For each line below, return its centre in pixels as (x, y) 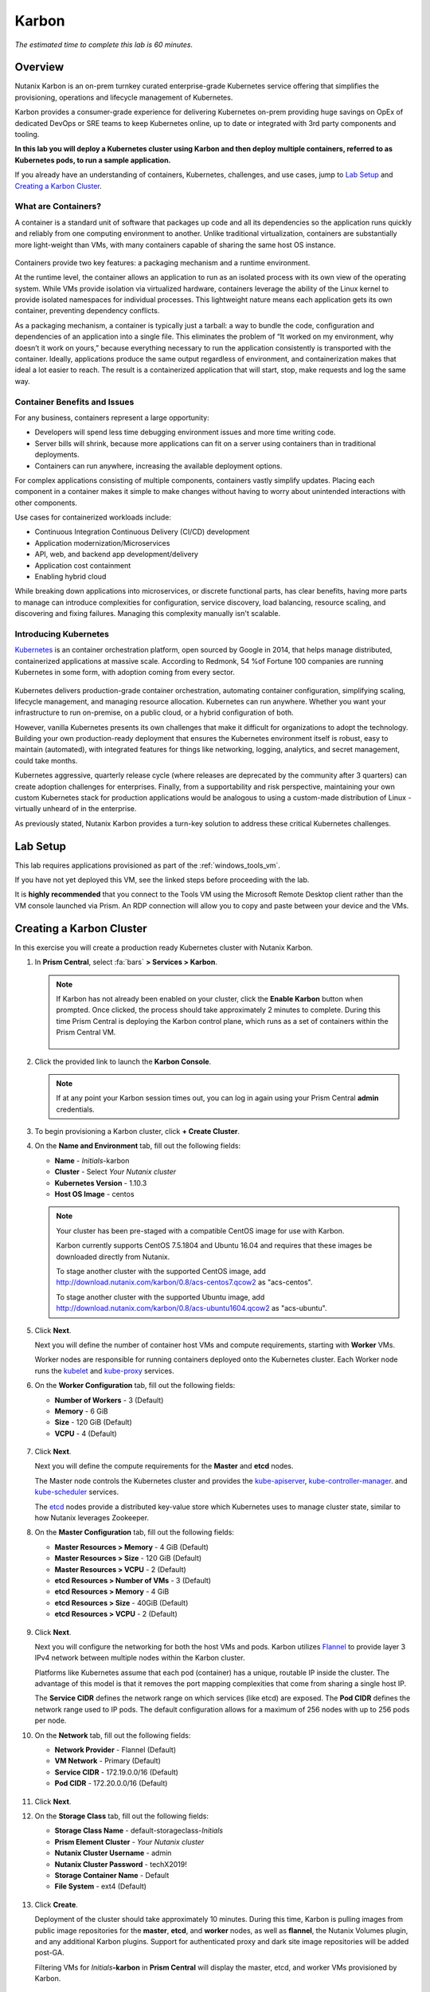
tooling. (27, 135)
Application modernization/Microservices (102, 543)
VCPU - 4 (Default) (86, 1433)
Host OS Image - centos (94, 1194)
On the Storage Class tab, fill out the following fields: (121, 1816)
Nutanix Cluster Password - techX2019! (121, 1864)
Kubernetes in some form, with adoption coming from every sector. (125, 672)
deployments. (57, 455)
